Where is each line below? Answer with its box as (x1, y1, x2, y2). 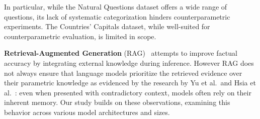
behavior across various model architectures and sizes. (4, 106, 170, 117)
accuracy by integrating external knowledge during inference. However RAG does (4, 57, 254, 68)
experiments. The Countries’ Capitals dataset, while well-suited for (4, 21, 210, 32)
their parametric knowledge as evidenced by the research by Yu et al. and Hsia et (4, 77, 256, 88)
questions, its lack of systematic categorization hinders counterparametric (4, 11, 230, 22)
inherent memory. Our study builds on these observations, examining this (4, 97, 230, 107)
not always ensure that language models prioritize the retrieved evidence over (4, 67, 242, 78)
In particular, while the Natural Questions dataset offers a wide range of (4, 2, 227, 12)
